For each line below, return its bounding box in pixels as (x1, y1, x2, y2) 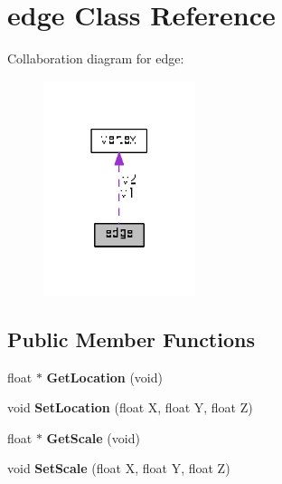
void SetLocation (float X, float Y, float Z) (7, 398, 253, 417)
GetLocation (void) (46, 367, 163, 386)
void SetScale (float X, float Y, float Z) (7, 459, 230, 478)
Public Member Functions (7, 324, 255, 353)
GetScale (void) (46, 428, 140, 447)
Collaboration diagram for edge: (7, 49, 184, 68)
